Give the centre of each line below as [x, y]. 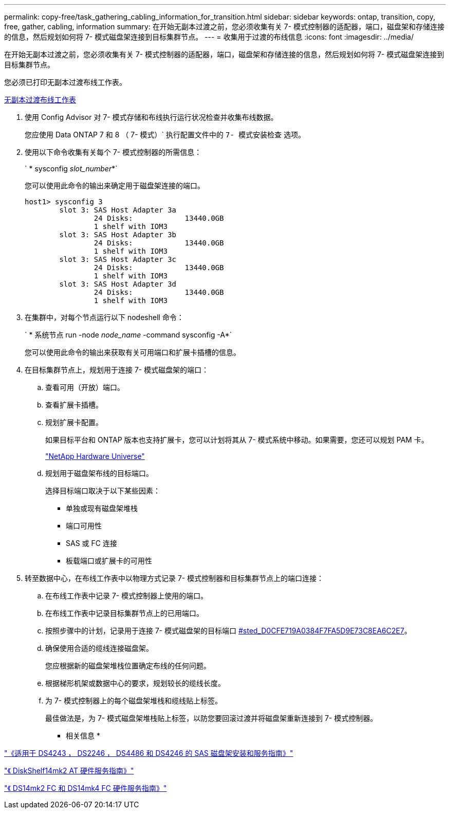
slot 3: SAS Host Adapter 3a [118, 210]
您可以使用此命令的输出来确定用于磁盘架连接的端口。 [115, 185]
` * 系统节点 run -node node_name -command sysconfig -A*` [128, 335]
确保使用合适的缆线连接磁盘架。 [99, 648]
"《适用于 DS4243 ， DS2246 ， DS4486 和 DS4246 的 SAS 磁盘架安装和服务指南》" [149, 753]
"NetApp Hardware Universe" [95, 456]
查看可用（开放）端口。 [85, 387]
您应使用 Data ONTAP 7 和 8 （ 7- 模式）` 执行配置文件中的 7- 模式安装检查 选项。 [165, 135]
